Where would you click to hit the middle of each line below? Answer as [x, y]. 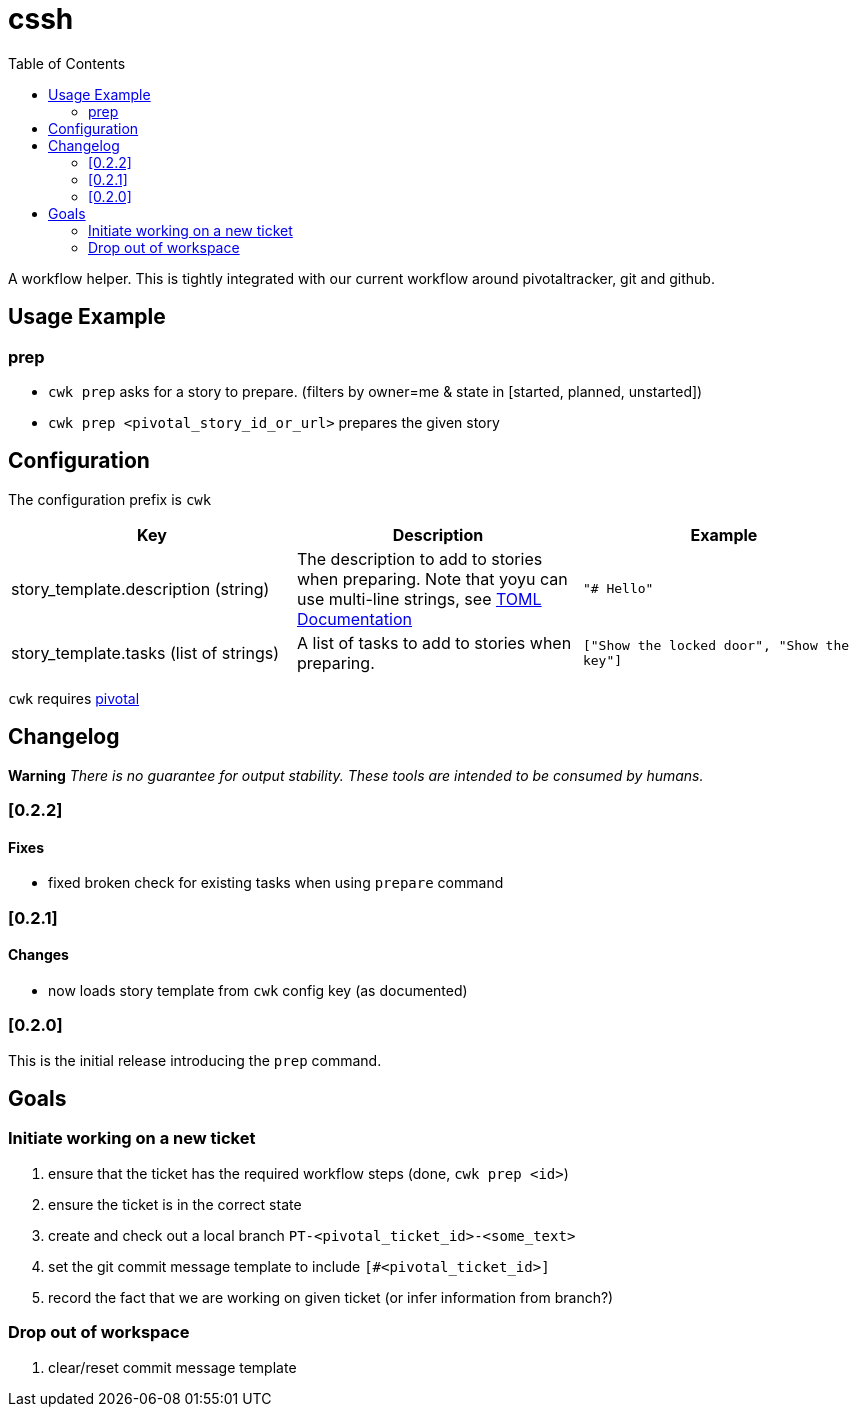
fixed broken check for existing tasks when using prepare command [276, 883]
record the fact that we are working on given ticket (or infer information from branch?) [331, 1297]
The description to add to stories [419, 558]
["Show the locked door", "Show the [716, 645]
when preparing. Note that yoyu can [432, 578]
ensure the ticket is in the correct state [175, 1204]
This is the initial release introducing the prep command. [195, 1060]
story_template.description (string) [140, 588]
